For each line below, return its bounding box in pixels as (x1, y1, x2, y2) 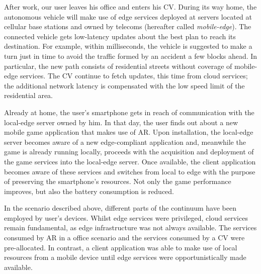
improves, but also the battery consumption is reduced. (4, 186, 174, 196)
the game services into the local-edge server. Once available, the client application (4, 156, 256, 166)
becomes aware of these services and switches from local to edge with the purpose (4, 166, 255, 176)
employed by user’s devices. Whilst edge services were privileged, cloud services (4, 212, 248, 223)
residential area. (4, 90, 53, 101)
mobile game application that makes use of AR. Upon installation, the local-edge (4, 127, 253, 137)
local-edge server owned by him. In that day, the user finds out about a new (4, 117, 238, 127)
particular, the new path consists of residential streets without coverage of (4, 60, 232, 71)
